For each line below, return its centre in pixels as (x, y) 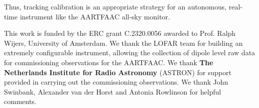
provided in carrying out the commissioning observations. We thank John (116, 82)
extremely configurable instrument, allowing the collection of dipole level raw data (130, 53)
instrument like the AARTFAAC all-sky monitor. (95, 16)
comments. (20, 101)
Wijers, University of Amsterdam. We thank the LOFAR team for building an (124, 43)
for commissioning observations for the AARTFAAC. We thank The (109, 62)
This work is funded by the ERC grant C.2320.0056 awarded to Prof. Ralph (120, 33)
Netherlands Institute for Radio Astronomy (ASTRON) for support (118, 72)
